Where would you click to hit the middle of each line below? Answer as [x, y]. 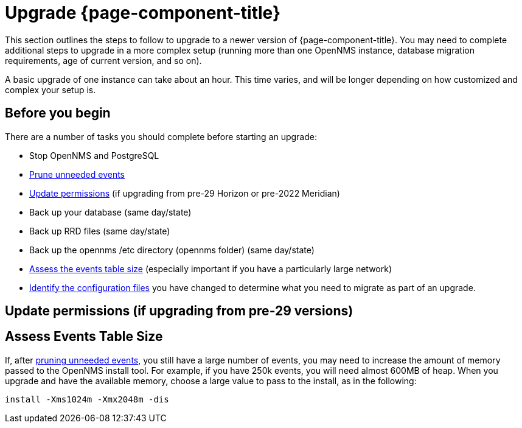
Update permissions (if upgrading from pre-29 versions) [179, 311]
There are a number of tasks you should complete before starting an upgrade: [161, 136]
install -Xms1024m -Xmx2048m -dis [87, 399]
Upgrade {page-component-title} [143, 13]
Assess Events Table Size [84, 337]
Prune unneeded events [77, 174]
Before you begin [58, 113]
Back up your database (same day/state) [110, 212]
